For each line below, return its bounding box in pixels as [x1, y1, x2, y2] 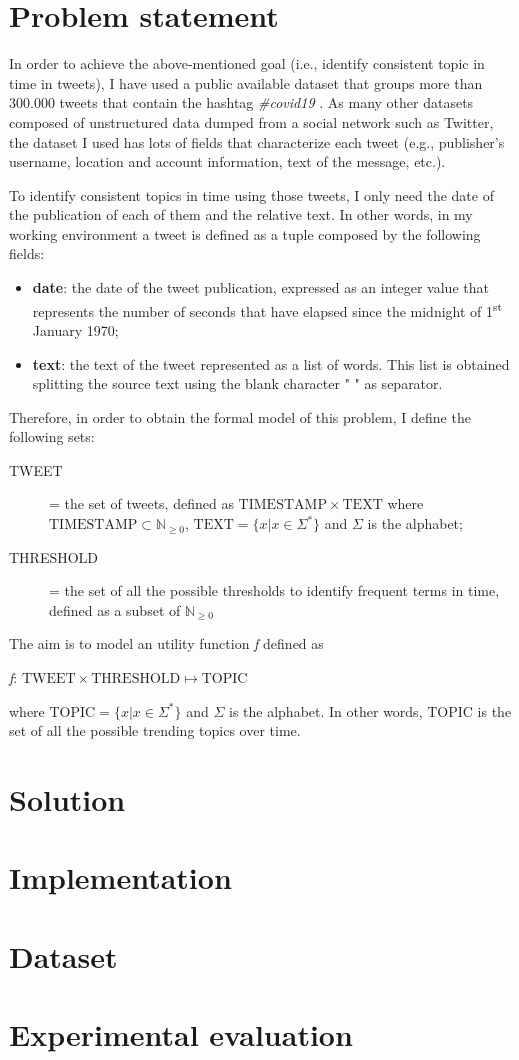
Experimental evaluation [9, 1014, 353, 1055]
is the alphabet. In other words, [229, 700, 423, 721]
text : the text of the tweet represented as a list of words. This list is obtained [32, 353, 510, 374]
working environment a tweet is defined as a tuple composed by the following [9, 223, 481, 244]
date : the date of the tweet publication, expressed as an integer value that [32, 277, 489, 298]
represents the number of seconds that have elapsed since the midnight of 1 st [32, 297, 503, 321]
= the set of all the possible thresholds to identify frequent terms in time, [49, 580, 500, 601]
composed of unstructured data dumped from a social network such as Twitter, [9, 111, 494, 132]
